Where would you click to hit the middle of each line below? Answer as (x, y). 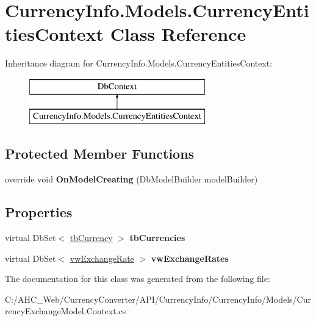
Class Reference (178, 34)
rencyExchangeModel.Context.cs (66, 311)
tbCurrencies (157, 238)
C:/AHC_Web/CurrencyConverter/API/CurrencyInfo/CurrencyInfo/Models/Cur (158, 299)
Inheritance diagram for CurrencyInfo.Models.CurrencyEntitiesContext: (139, 63)
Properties (39, 212)
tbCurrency (91, 238)
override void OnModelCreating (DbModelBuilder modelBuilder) (131, 179)
